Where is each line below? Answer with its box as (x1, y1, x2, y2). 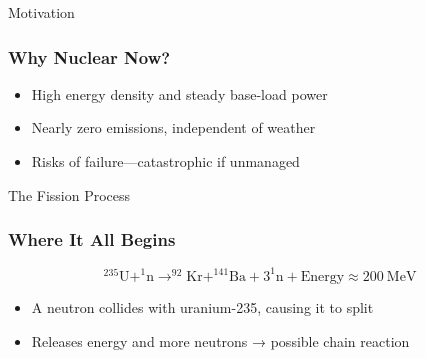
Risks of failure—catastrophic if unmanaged (31, 151, 300, 171)
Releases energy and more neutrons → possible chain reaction (31, 330, 410, 351)
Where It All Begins (8, 227, 176, 252)
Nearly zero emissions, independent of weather (31, 117, 316, 138)
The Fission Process (8, 184, 131, 205)
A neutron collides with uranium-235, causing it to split (31, 296, 374, 317)
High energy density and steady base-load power (31, 83, 328, 104)
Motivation (8, 2, 75, 22)
